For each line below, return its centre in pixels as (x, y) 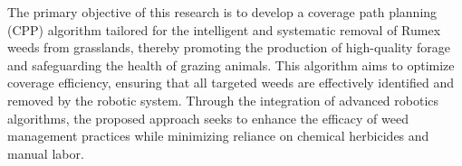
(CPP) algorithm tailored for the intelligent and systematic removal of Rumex (224, 29)
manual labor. (46, 153)
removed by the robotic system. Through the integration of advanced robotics (223, 100)
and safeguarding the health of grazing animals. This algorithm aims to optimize (231, 65)
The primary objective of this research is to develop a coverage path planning (222, 12)
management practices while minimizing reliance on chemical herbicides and (218, 136)
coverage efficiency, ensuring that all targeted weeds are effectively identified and (231, 83)
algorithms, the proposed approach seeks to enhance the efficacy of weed (208, 118)
